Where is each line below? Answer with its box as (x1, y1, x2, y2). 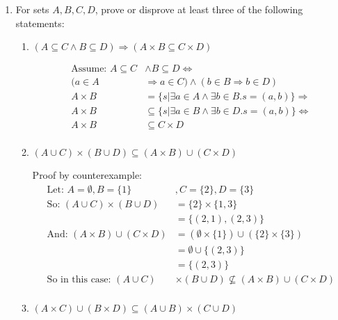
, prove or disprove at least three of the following (95, 2, 303, 16)
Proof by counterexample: (32, 168, 142, 182)
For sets (15, 2, 49, 16)
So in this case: (47, 275, 111, 285)
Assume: (71, 64, 107, 74)
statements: (15, 15, 65, 30)
